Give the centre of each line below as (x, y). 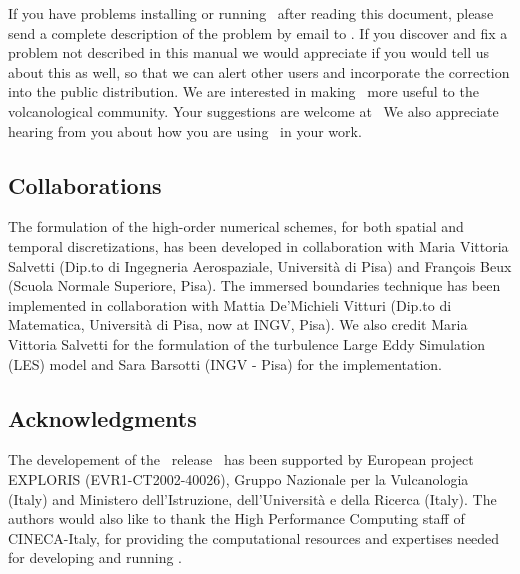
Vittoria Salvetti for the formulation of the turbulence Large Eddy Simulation (247, 343)
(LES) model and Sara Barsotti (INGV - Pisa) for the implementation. (225, 363)
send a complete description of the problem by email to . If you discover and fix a (258, 32)
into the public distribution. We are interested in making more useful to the (243, 91)
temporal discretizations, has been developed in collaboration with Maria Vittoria (258, 245)
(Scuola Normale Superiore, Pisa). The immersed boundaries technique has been (254, 285)
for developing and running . (95, 557)
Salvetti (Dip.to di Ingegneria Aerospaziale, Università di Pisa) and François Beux (260, 265)
